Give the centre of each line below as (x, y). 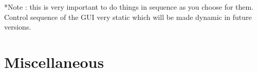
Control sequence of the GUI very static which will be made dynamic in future (128, 17)
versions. (18, 27)
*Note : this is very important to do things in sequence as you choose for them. (129, 7)
